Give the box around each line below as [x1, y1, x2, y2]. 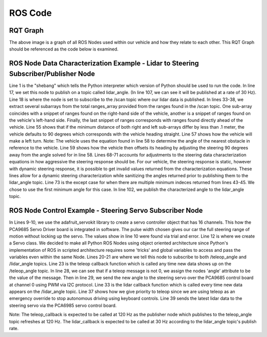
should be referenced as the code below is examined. [9, 46, 119, 52]
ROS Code [9, 7, 52, 18]
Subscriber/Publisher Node [9, 69, 95, 78]
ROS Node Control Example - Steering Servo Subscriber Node [9, 206, 203, 215]
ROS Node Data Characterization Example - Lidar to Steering [9, 59, 199, 68]
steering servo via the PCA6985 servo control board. [9, 302, 117, 308]
